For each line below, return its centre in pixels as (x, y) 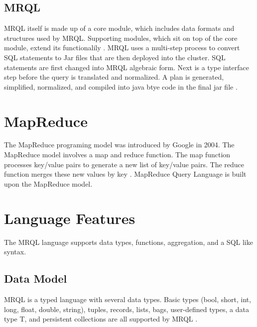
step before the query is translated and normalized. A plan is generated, (114, 77)
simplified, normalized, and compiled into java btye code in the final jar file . (121, 86)
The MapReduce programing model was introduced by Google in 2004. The (119, 145)
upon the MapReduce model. (48, 183)
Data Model (36, 278)
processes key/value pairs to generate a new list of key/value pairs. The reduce (124, 164)
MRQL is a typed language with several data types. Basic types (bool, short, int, (128, 299)
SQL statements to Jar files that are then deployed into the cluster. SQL (115, 57)
